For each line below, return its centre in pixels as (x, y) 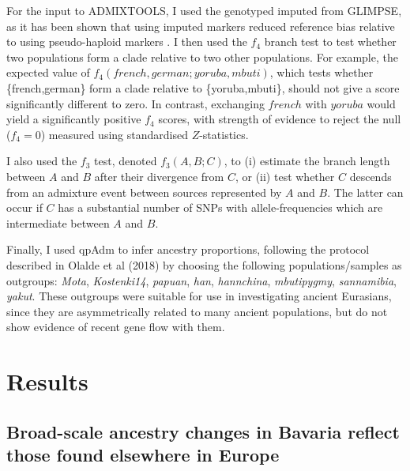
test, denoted (126, 161)
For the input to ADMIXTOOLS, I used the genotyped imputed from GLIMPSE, (204, 10)
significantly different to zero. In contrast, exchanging (135, 103)
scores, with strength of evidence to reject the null (280, 119)
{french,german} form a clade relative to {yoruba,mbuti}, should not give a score (203, 87)
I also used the (42, 161)
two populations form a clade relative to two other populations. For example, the (202, 57)
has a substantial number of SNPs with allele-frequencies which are (220, 207)
